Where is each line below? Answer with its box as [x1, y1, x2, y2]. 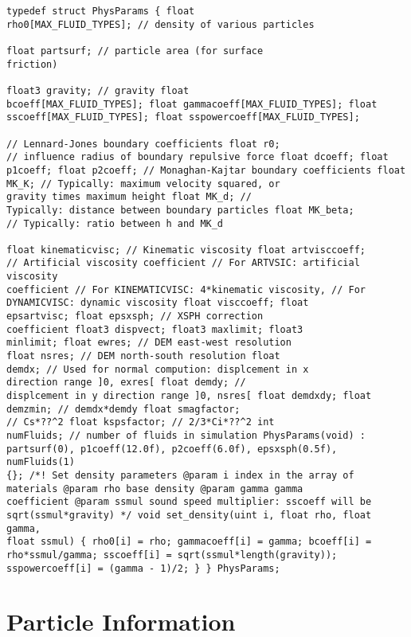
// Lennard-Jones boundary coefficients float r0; [6, 138, 280, 150]
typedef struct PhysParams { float [6, 6, 195, 17]
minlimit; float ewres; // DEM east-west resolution [6, 337, 292, 349]
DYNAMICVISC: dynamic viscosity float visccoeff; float [6, 297, 309, 309]
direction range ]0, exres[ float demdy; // [6, 377, 246, 389]
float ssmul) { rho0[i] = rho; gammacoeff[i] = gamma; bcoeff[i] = [6, 536, 372, 548]
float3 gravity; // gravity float [6, 84, 190, 96]
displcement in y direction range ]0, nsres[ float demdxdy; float [6, 390, 372, 402]
